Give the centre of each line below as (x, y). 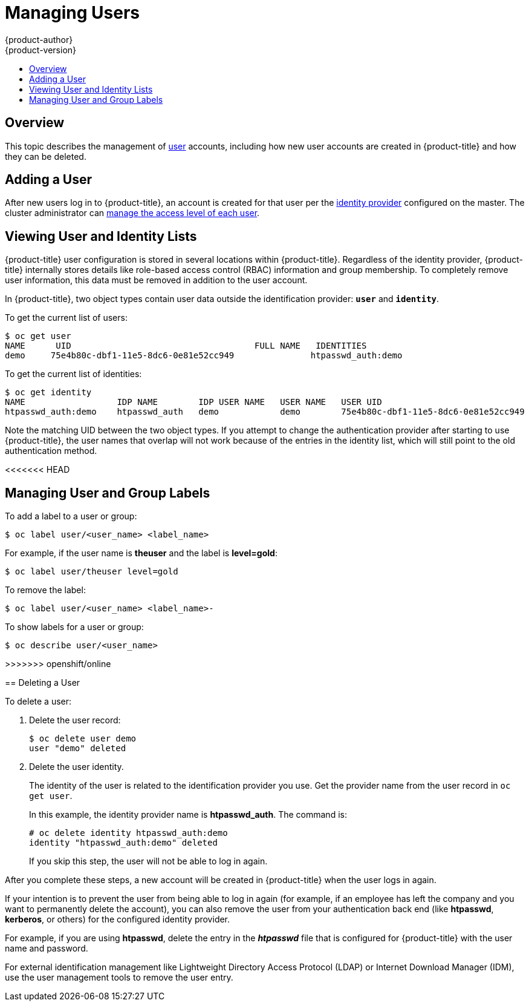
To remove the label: (45, 590)
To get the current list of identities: (73, 374)
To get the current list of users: (66, 318)
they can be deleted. (46, 156)
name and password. (47, 948)
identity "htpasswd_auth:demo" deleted (123, 843)
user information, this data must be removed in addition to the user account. (156, 280)
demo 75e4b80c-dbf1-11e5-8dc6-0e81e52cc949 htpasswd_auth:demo (204, 356)
